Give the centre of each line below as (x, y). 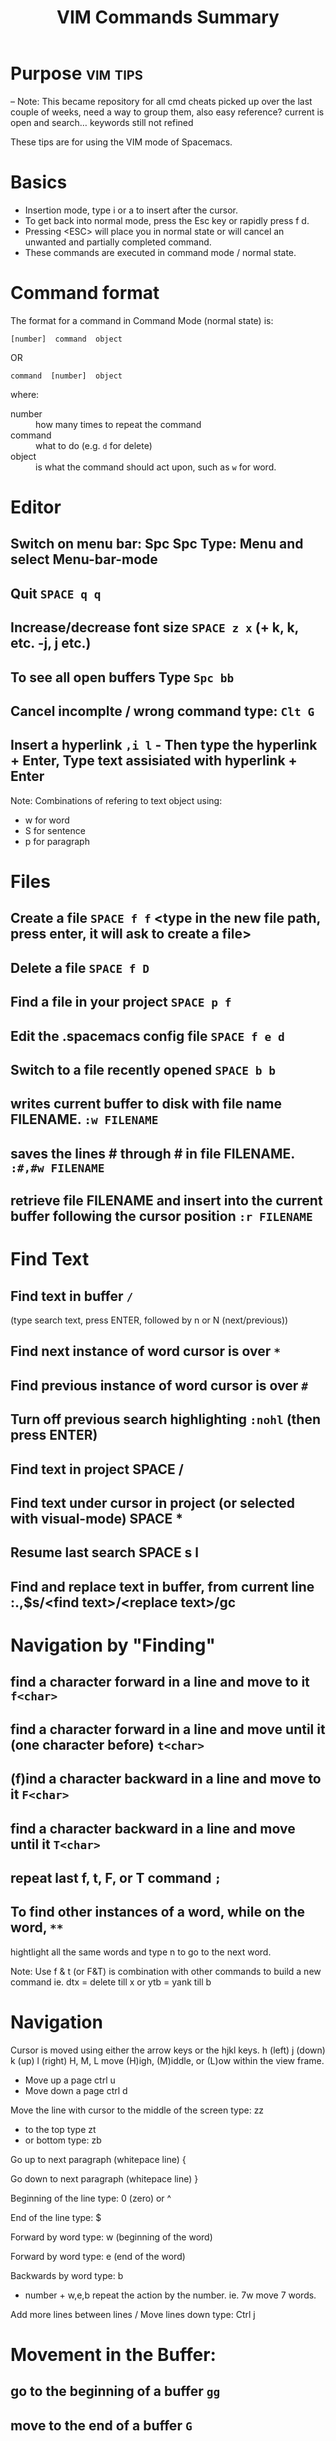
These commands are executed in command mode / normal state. (160, 252)
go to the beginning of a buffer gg (115, 2391)
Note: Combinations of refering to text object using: (116, 800)
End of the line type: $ (56, 2217)
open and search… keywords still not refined (102, 122)
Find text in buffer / (72, 1296)
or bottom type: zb (63, 2140)
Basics (39, 182)
